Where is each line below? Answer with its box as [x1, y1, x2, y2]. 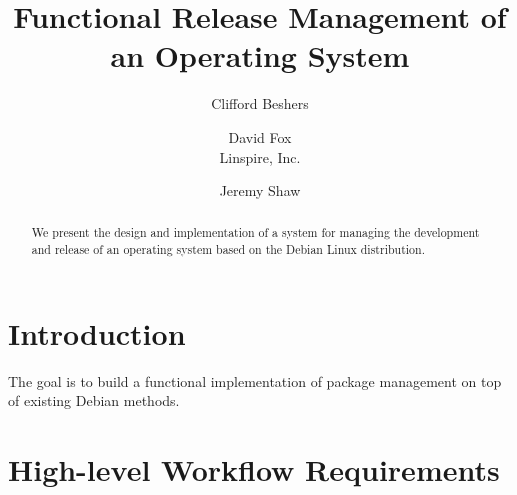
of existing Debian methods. [8, 390, 180, 411]
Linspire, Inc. [219, 146, 301, 167]
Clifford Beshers [211, 93, 309, 114]
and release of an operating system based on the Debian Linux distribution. [31, 241, 425, 258]
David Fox [228, 126, 292, 147]
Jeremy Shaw [219, 180, 301, 201]
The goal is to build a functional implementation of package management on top [8, 370, 502, 391]
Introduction [8, 312, 186, 353]
